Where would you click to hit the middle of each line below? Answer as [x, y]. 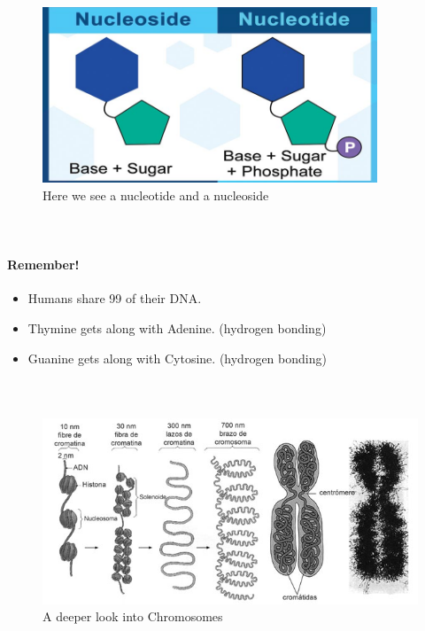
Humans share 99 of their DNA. [115, 298]
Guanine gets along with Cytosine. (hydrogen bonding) [177, 358]
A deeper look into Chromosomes [133, 616]
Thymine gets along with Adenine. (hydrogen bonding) [177, 327]
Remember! [43, 265]
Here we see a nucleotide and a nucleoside [156, 195]
